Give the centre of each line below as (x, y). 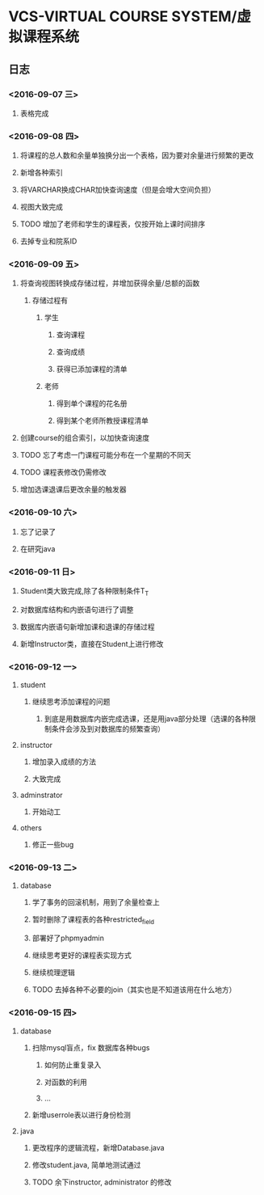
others (31, 828)
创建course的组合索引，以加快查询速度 (85, 438)
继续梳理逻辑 (53, 973)
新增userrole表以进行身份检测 (81, 1115)
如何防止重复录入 (73, 1065)
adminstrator (41, 795)
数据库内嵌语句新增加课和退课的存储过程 (87, 627)
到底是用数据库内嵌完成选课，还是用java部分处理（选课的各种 (147, 719)
